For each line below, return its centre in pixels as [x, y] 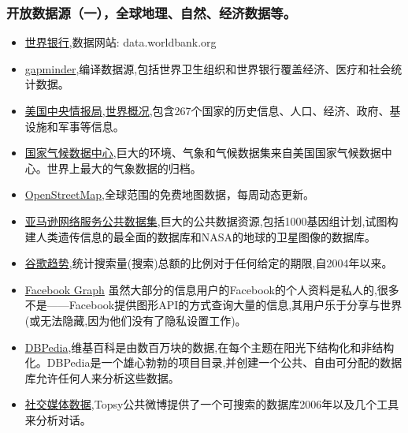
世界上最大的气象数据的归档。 [124, 168]
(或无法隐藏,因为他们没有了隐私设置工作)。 [135, 320]
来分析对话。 [58, 419]
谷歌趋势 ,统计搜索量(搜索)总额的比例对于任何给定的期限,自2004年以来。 [209, 263]
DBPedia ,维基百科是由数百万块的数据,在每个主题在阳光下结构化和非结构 [210, 347]
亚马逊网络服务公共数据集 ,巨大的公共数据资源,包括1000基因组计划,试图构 [211, 220]
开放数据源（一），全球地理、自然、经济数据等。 [152, 12]
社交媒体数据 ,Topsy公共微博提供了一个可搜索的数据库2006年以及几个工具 [212, 404]
